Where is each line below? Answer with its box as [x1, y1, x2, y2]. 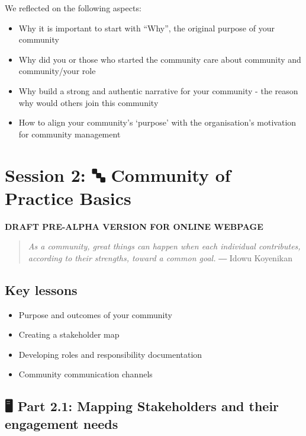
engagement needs [5, 414, 118, 432]
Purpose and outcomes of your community [18, 308, 172, 320]
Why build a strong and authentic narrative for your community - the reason [18, 84, 298, 97]
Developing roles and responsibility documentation [18, 348, 202, 360]
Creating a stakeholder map [18, 328, 120, 341]
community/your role [18, 65, 96, 77]
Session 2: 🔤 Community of [5, 162, 231, 187]
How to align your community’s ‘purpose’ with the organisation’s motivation [18, 116, 297, 129]
